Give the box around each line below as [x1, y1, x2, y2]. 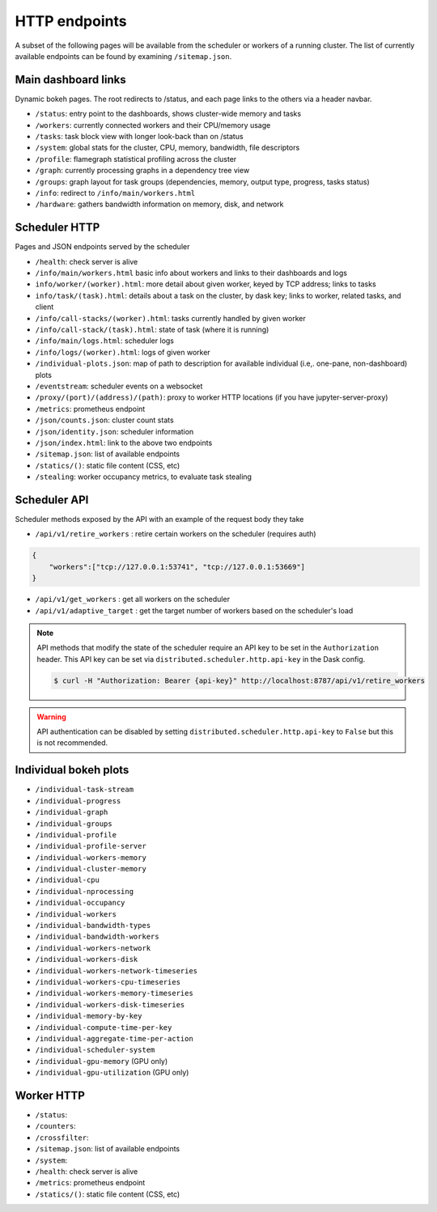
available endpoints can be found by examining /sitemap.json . [15, 51, 232, 61]
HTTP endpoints [15, 12, 127, 30]
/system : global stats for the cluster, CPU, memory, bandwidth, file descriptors [35, 142, 300, 153]
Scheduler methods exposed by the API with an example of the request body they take [15, 514, 304, 523]
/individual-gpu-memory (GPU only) [35, 1056, 168, 1066]
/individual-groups [35, 819, 112, 828]
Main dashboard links [15, 73, 126, 87]
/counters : [35, 1121, 76, 1131]
